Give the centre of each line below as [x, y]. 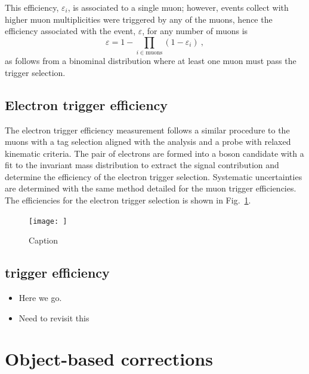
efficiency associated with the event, [70, 31]
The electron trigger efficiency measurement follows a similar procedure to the [147, 130]
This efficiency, [32, 7]
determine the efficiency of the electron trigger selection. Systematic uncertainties [154, 176]
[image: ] [48, 221]
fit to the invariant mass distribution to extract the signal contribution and [142, 165]
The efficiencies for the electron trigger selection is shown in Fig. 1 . [128, 200]
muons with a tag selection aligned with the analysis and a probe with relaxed [148, 142]
